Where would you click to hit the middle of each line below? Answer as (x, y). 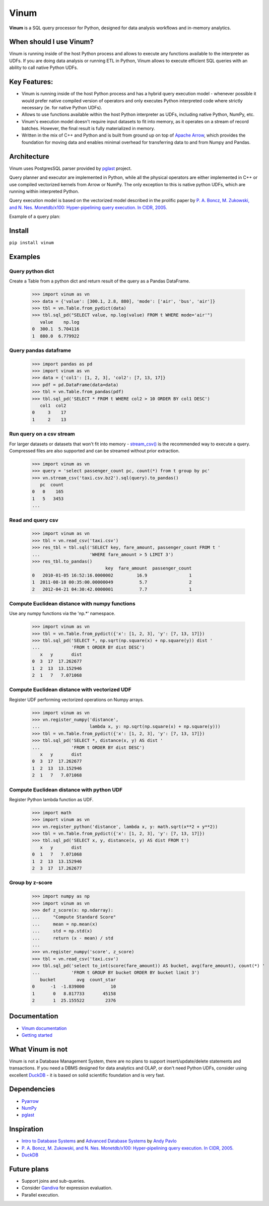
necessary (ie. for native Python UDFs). (62, 107)
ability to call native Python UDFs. (44, 68)
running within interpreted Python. (44, 191)
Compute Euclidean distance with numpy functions (72, 603)
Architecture (29, 156)
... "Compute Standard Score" (74, 917)
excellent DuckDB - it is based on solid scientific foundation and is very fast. (87, 1075)
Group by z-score (31, 883)
